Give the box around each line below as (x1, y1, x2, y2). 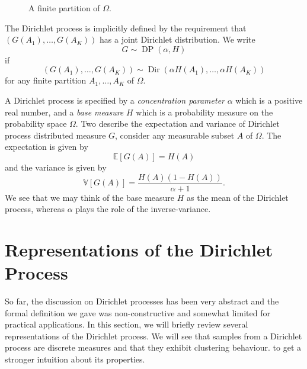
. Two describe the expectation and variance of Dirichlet (75, 117, 280, 130)
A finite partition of (28, 2, 100, 14)
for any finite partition (5, 74, 87, 86)
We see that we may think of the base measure (5, 191, 175, 203)
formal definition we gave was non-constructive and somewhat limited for (5, 306, 270, 319)
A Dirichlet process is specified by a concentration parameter (5, 94, 225, 106)
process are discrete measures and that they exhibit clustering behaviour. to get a (5, 341, 302, 354)
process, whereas (5, 203, 65, 215)
